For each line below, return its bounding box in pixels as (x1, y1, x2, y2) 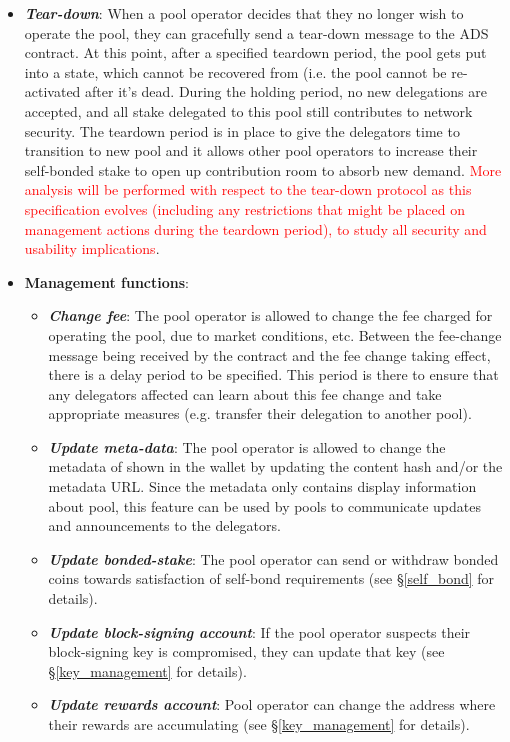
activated (24, 81, 81, 102)
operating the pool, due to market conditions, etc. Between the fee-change (48, 324, 502, 345)
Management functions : (24, 271, 189, 292)
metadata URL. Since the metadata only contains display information (48, 476, 477, 497)
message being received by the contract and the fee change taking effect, (48, 344, 491, 365)
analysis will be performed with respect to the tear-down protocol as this (24, 179, 472, 200)
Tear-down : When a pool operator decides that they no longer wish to (24, 3, 464, 23)
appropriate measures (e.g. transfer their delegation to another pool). (48, 403, 472, 424)
